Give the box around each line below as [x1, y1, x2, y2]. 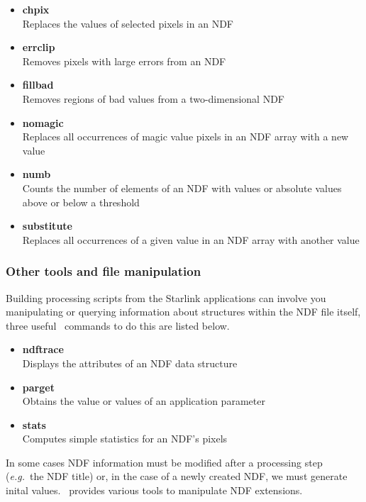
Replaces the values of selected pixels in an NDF [22, 16, 233, 30]
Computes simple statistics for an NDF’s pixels [22, 431, 228, 446]
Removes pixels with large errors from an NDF [22, 53, 226, 68]
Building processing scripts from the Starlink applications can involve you [6, 290, 326, 305]
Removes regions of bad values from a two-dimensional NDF [22, 91, 285, 106]
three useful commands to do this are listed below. [6, 318, 230, 333]
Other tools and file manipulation [6, 262, 201, 280]
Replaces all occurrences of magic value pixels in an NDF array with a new [22, 129, 349, 144]
